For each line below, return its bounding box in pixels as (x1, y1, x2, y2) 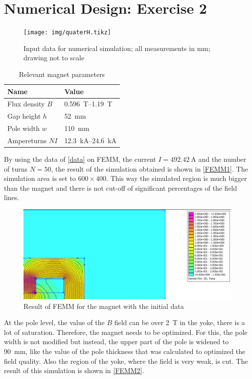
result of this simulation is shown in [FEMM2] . (4, 365, 144, 376)
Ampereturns (7, 135, 47, 145)
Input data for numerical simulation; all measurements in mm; (23, 43, 210, 53)
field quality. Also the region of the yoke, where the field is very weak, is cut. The (4, 355, 248, 366)
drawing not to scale (23, 52, 85, 63)
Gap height (7, 111, 41, 121)
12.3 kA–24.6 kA (64, 135, 116, 145)
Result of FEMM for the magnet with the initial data (23, 301, 184, 311)
